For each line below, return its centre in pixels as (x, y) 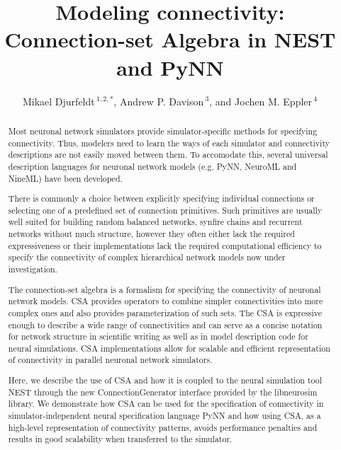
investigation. (33, 269)
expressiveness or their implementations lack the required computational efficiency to (165, 245)
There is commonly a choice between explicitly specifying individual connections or (161, 198)
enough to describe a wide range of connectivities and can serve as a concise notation (165, 324)
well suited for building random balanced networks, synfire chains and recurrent (155, 222)
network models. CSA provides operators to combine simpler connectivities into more (166, 301)
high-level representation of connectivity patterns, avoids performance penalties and (163, 427)
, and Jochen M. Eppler (261, 101)
